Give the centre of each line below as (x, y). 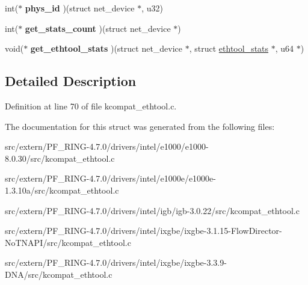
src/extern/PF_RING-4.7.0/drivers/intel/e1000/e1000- (107, 146)
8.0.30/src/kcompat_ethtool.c (60, 158)
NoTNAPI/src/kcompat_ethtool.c (68, 242)
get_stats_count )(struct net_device (98, 28)
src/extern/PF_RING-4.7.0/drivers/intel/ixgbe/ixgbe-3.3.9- (116, 262)
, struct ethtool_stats (229, 48)
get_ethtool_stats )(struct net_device (106, 48)
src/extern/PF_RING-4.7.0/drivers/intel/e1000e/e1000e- (110, 178)
